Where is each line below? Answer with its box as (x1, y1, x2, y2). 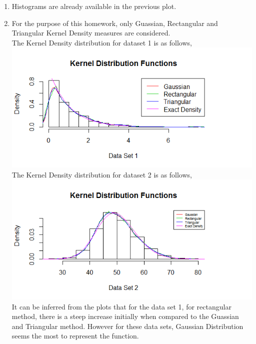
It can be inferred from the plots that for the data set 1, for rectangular (11, 301, 231, 311)
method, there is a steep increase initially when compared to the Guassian (11, 311, 239, 321)
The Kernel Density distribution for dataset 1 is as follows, (11, 37, 192, 47)
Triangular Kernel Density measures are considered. (11, 27, 170, 38)
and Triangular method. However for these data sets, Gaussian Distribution (11, 320, 243, 331)
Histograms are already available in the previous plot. (11, 1, 176, 11)
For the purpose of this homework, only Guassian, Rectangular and (11, 17, 218, 28)
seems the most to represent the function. (11, 330, 139, 341)
